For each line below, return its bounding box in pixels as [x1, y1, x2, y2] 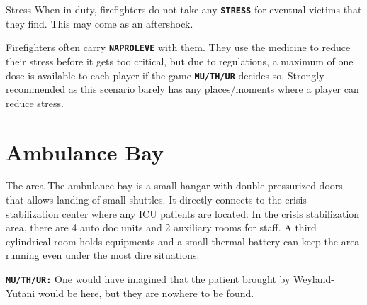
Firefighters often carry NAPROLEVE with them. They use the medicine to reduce [6, 40, 351, 55]
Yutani [6, 285, 35, 300]
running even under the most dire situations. [6, 248, 200, 262]
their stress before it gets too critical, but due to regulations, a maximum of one [6, 53, 354, 68]
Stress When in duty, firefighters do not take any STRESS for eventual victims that [6, 2, 362, 16]
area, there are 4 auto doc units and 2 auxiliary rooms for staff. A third [6, 220, 317, 235]
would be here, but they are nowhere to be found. [38, 285, 254, 300]
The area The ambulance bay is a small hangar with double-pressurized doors [6, 178, 343, 193]
